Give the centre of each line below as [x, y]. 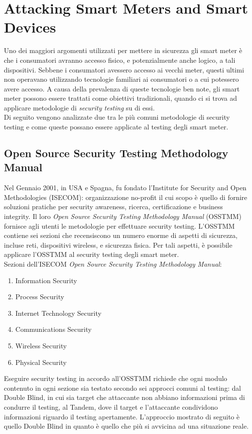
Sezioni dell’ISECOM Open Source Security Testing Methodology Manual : [113, 264]
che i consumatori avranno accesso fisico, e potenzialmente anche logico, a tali [120, 60]
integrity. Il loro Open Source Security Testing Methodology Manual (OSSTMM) [123, 216]
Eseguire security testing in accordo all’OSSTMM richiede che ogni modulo [116, 378]
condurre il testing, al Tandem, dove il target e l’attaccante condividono [111, 407]
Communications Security [53, 329]
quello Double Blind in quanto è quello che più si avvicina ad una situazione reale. [126, 426]
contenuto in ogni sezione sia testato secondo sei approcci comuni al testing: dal [123, 388]
